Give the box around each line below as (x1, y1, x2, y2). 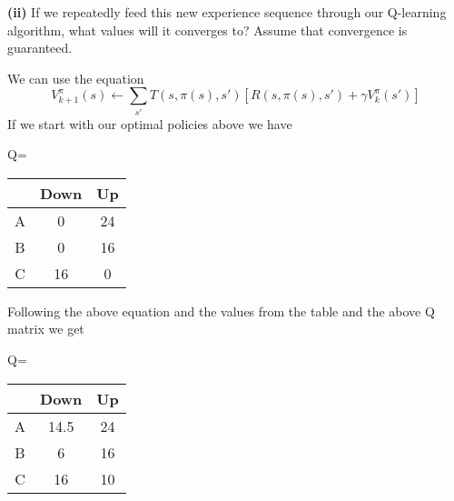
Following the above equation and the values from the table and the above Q (7, 301, 435, 320)
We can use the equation (7, 68, 144, 87)
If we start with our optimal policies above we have (7, 114, 292, 133)
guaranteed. (7, 38, 73, 57)
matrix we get (7, 319, 84, 338)
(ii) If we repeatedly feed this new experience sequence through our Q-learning (7, 3, 447, 21)
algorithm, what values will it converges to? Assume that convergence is (7, 20, 408, 39)
